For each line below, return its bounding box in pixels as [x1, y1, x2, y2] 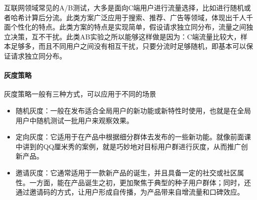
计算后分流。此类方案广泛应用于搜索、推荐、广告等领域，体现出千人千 [24, 12, 253, 22]
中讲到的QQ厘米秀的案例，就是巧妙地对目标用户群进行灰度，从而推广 [15, 141, 241, 151]
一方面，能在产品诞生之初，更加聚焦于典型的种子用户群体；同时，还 [29, 177, 251, 187]
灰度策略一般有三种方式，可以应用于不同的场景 [4, 89, 156, 99]
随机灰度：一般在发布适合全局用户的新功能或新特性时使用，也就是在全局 [15, 105, 251, 115]
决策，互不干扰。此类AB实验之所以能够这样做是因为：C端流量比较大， [10, 31, 241, 41]
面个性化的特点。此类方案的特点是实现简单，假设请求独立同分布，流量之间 [4, 22, 246, 32]
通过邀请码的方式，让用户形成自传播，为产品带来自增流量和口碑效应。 [15, 187, 244, 197]
